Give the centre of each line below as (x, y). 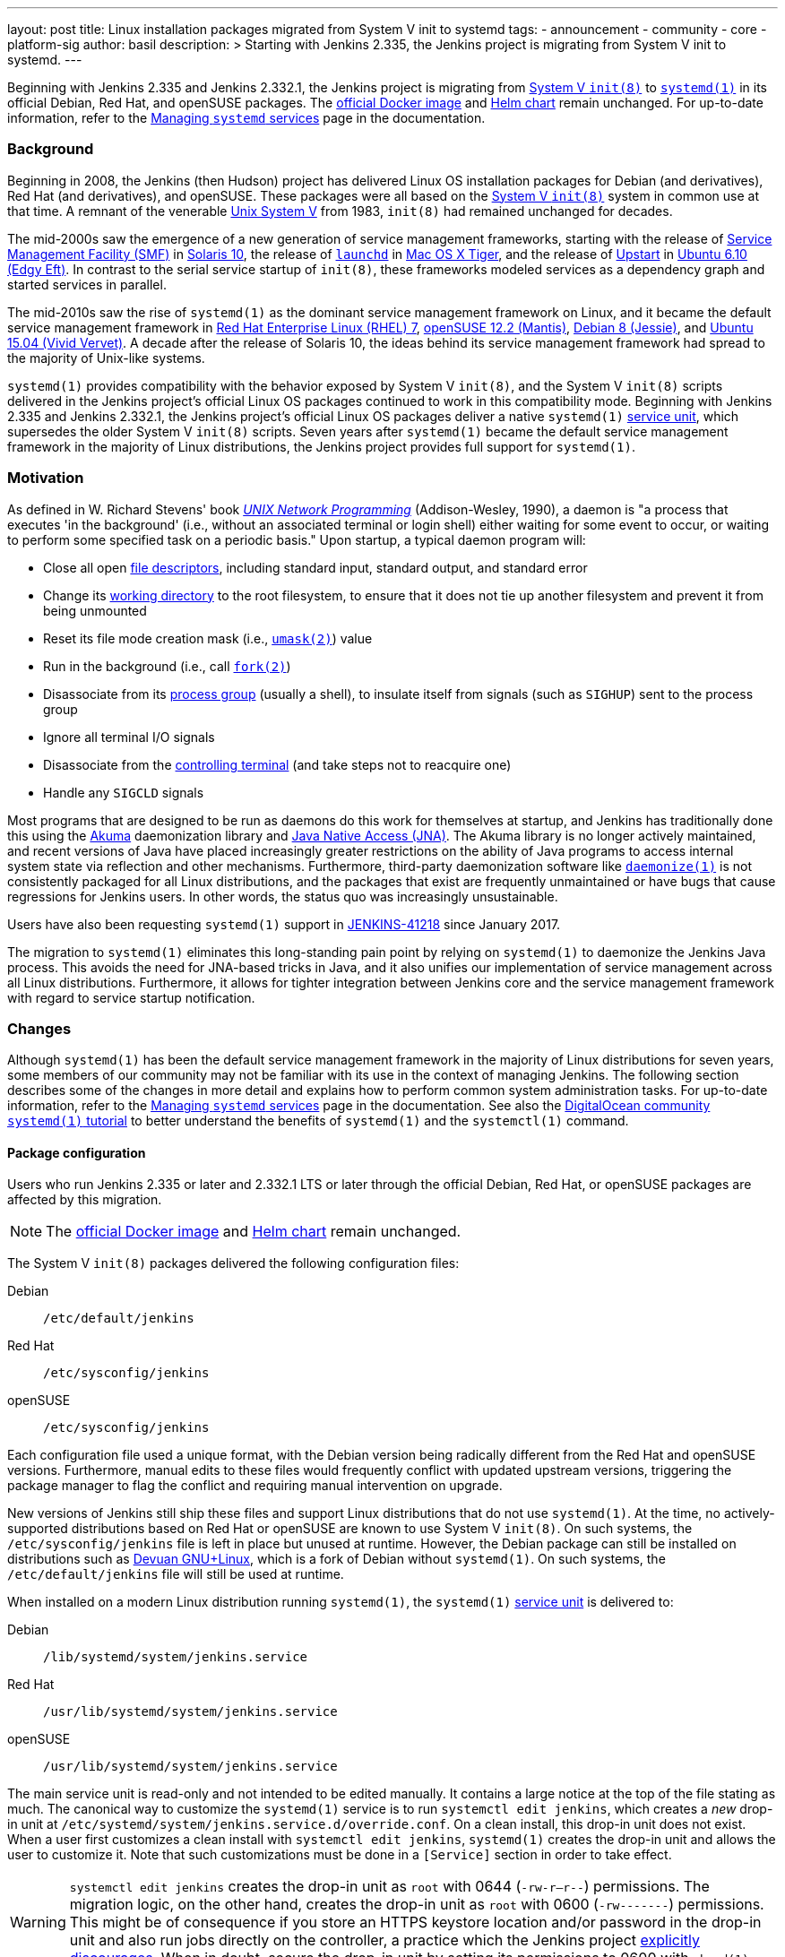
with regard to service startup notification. (131, 997)
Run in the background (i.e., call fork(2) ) (167, 666)
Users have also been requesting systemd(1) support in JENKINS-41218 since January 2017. (284, 924)
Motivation (46, 478)
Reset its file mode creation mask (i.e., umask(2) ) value (208, 638)
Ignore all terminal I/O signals (129, 737)
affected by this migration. (85, 1200)
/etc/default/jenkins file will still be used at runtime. (176, 1574)
